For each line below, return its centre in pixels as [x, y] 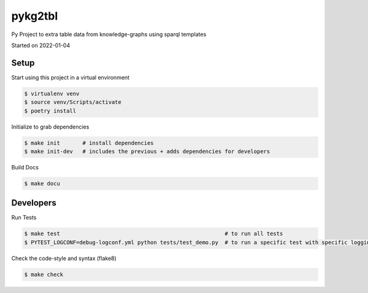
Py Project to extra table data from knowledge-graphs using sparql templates [109, 34]
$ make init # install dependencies [89, 143]
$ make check [44, 274]
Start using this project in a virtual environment [71, 77]
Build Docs [25, 167]
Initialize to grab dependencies [50, 127]
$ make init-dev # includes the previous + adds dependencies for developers [147, 151]
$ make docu [42, 183]
